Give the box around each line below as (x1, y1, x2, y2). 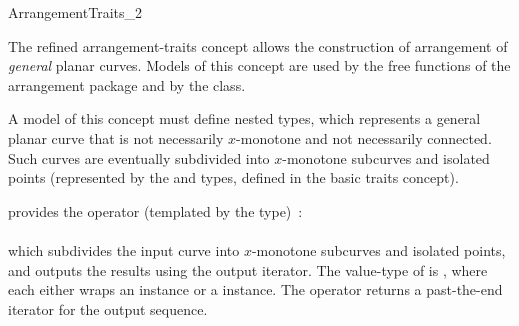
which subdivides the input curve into (8, 239, 240, 260)
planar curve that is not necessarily (8, 127, 224, 148)
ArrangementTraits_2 (8, 2, 142, 22)
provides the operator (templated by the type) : (8, 200, 303, 221)
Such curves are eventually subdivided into (8, 147, 270, 168)
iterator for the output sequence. (8, 298, 208, 319)
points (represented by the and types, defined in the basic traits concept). (8, 167, 459, 188)
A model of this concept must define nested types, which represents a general (8, 108, 481, 129)
